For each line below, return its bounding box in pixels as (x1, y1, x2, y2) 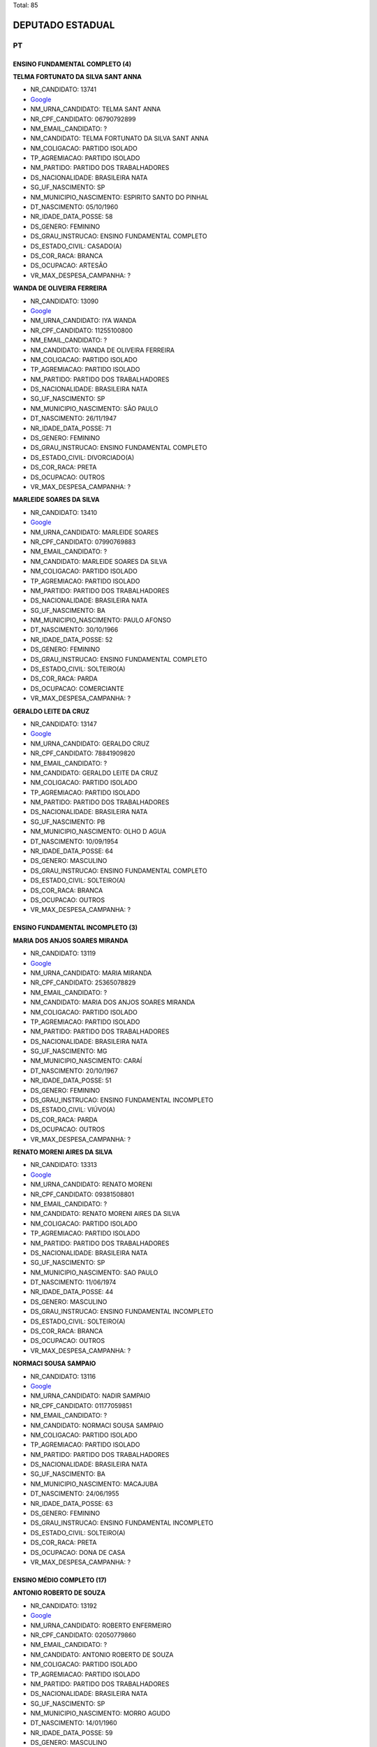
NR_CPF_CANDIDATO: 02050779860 (30, 1630, 136, 1639)
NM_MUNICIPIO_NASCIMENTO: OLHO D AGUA (30, 827, 167, 836)
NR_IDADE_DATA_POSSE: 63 (30, 1499, 113, 1507)
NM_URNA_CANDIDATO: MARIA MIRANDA (30, 969, 152, 977)
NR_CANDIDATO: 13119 (30, 949, 96, 957)
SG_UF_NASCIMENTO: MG (30, 1047, 108, 1055)
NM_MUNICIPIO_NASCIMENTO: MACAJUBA (30, 1479, 158, 1488)
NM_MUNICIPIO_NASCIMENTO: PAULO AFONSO (30, 616, 171, 625)
